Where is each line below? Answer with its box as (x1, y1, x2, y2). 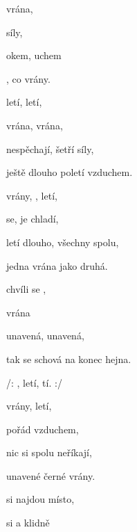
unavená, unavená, (6, 328, 84, 343)
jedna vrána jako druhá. (6, 258, 108, 273)
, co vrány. (6, 71, 51, 86)
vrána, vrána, (6, 118, 63, 132)
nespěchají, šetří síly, (6, 141, 94, 156)
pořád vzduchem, (6, 421, 79, 436)
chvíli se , (6, 282, 46, 296)
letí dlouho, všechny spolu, (6, 234, 119, 249)
